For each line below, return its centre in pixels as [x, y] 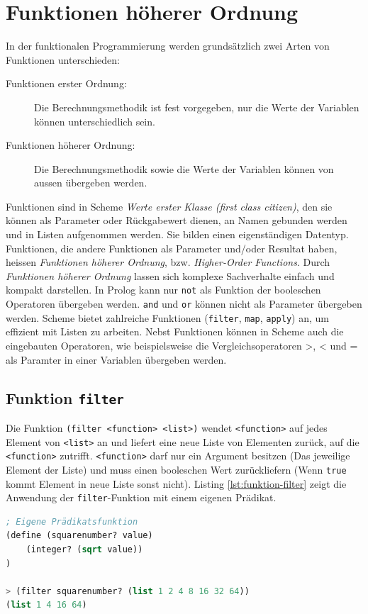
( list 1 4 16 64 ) [46, 605]
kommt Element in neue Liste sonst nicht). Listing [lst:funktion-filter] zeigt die [176, 483]
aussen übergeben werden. [91, 183]
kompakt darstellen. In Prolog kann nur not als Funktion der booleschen [163, 290]
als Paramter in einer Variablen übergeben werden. [116, 359]
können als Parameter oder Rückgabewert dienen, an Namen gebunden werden [177, 220]
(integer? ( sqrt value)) [84, 550]
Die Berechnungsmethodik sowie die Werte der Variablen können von [184, 168]
